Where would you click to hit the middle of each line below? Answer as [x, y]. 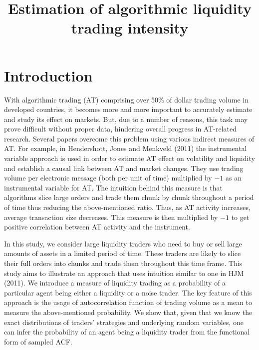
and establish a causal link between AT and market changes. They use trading [124, 168]
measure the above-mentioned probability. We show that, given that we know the [128, 312]
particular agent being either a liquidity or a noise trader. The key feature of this [128, 292]
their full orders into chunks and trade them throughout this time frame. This [123, 263]
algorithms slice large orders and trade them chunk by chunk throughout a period [129, 197]
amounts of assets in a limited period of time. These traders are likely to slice [123, 253]
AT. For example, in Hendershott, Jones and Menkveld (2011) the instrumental [126, 148]
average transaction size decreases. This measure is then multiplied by [111, 217]
